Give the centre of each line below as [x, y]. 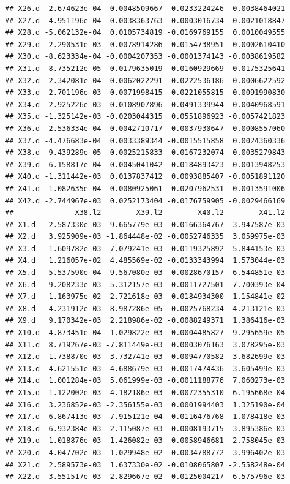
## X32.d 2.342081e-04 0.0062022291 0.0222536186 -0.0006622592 [145, 81]
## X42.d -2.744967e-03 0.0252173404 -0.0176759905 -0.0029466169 [145, 201]
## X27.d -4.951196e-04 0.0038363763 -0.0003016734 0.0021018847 [145, 21]
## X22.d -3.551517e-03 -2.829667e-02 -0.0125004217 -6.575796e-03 [145, 477]
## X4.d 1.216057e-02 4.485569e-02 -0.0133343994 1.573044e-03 [145, 261]
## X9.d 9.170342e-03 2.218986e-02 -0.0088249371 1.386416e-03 [145, 321]
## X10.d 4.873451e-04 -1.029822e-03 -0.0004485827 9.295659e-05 [145, 333]
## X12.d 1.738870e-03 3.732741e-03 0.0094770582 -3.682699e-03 [145, 357]
